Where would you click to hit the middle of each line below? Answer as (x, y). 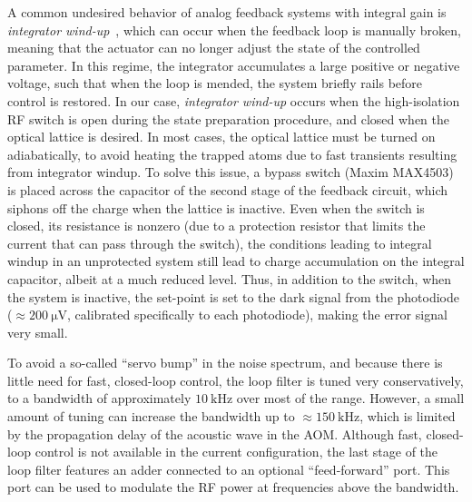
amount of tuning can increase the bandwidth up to (151, 416)
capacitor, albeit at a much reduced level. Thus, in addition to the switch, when (230, 278)
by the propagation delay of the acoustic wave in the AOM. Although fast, (215, 433)
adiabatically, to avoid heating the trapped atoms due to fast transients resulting (232, 154)
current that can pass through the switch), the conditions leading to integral (220, 243)
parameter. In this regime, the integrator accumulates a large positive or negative (234, 65)
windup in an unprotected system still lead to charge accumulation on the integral (236, 261)
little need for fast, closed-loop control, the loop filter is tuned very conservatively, (236, 380)
